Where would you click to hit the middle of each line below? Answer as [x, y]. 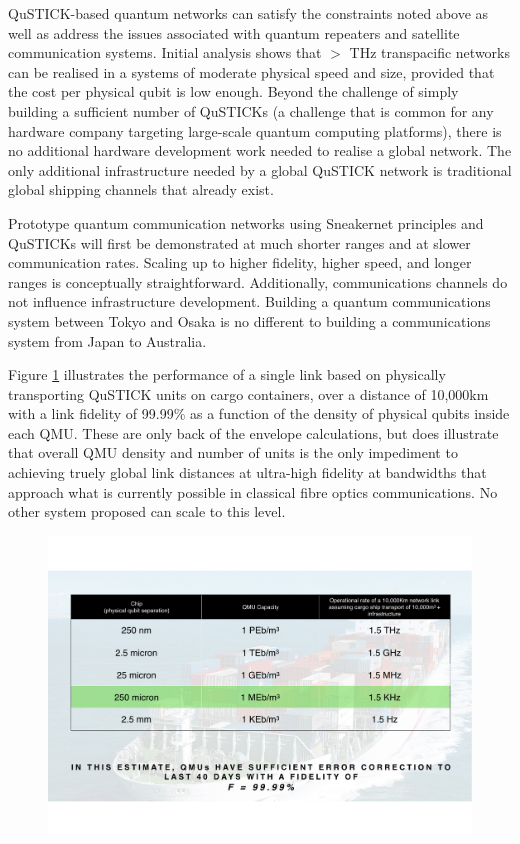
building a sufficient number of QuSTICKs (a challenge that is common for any [251, 110]
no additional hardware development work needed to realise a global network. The [260, 150]
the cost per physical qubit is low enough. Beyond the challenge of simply [233, 91]
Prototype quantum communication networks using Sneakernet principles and [246, 222]
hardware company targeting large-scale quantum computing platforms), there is [255, 130]
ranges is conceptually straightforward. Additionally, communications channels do [258, 281]
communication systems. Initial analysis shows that [165, 52]
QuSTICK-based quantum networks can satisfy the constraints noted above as [248, 13]
